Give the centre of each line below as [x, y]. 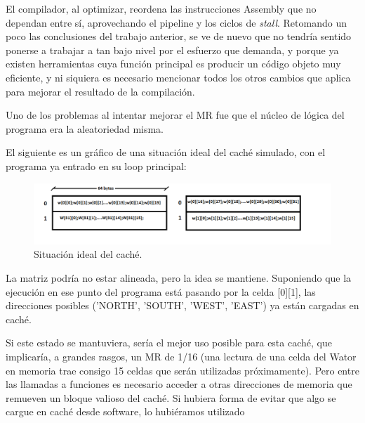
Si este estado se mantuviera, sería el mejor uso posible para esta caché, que [169, 343]
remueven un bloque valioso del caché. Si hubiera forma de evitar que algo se [171, 397]
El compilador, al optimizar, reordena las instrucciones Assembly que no [161, 8]
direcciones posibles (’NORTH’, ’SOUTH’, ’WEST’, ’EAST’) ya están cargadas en [182, 305]
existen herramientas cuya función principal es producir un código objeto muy [173, 64]
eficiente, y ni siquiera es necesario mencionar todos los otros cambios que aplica [178, 77]
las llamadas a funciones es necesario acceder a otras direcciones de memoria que [179, 384]
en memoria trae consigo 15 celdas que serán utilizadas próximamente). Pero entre [182, 370]
